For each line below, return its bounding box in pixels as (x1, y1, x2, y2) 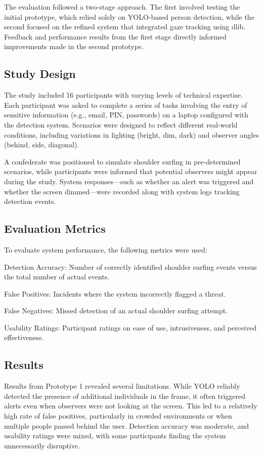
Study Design (4, 66, 76, 81)
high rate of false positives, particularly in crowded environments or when (4, 410, 232, 421)
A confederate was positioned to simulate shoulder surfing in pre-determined (4, 156, 241, 167)
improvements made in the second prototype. (4, 41, 144, 52)
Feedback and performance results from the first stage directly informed (4, 31, 227, 42)
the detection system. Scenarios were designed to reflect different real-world (4, 119, 238, 130)
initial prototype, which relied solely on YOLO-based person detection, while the (4, 11, 254, 22)
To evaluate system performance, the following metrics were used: (4, 244, 207, 255)
